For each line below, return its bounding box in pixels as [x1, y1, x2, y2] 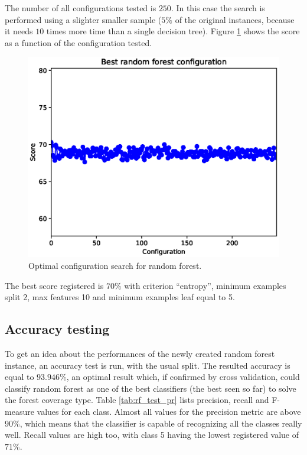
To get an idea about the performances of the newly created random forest [5, 347, 275, 360]
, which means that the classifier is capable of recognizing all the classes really [19, 417, 302, 429]
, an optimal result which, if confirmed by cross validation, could [66, 370, 300, 383]
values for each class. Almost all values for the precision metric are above [37, 405, 301, 418]
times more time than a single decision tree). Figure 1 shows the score [46, 25, 300, 37]
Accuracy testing [5, 320, 110, 338]
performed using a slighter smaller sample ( [5, 13, 162, 25]
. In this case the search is [171, 2, 265, 14]
